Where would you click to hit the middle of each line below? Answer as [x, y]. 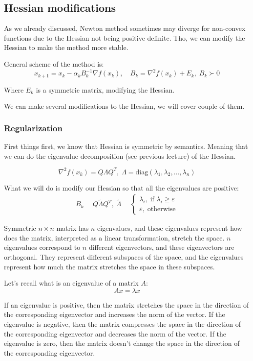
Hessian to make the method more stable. [66, 47]
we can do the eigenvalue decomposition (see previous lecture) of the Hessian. [120, 156]
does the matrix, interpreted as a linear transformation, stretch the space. [114, 237]
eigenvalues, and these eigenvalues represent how [170, 228]
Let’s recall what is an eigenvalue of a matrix [71, 283]
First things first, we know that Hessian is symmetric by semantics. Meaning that [126, 146]
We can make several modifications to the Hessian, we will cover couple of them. [124, 106]
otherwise [161, 209]
